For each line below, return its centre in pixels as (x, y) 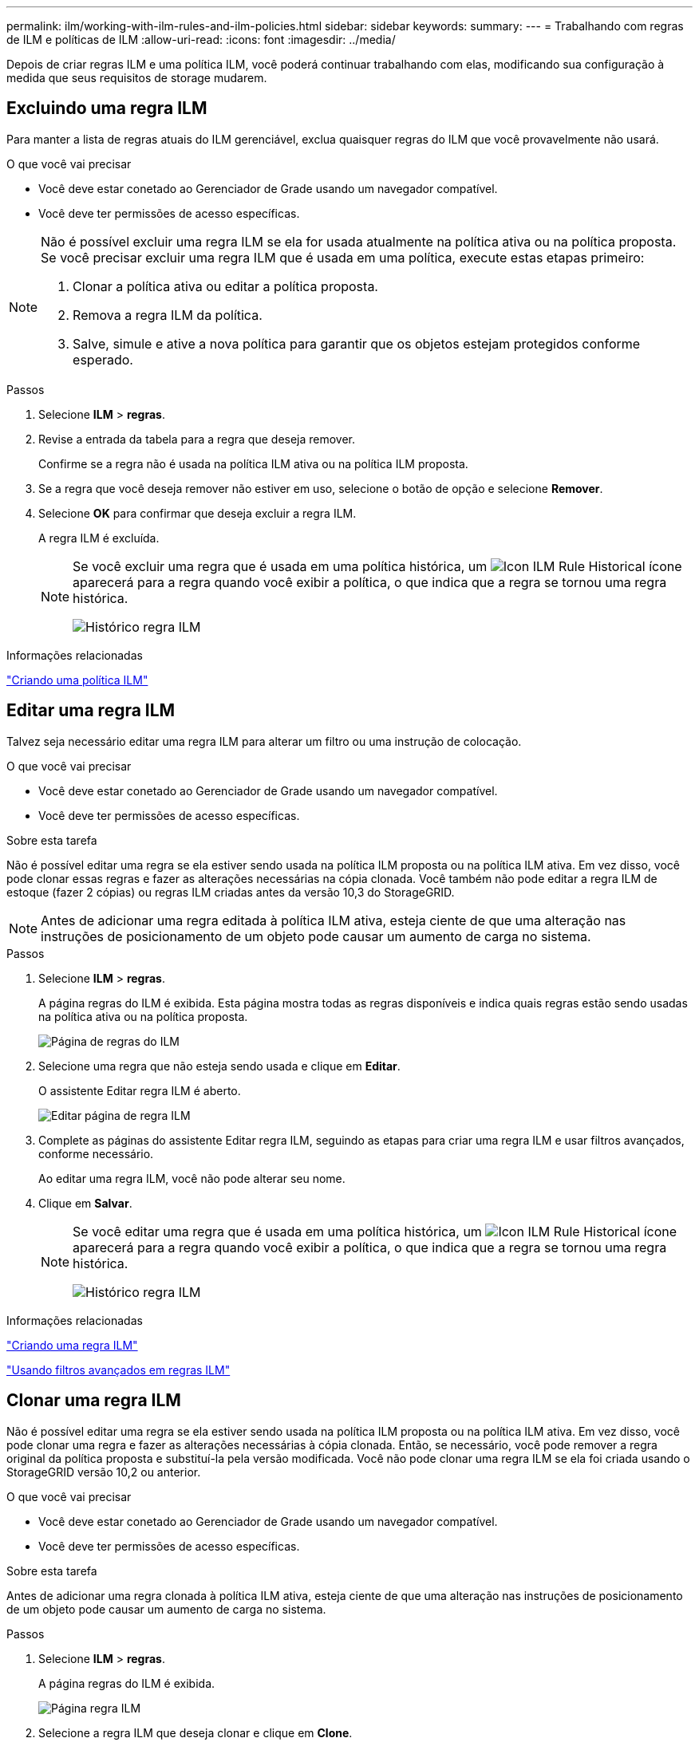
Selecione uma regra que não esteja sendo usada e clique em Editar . (219, 1066)
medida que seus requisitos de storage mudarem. (137, 78)
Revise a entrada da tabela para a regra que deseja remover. (197, 439)
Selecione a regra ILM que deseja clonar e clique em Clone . (195, 1732)
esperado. (103, 359)
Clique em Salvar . (85, 1203)
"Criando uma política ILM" (77, 680)
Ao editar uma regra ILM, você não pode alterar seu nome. (192, 1178)
